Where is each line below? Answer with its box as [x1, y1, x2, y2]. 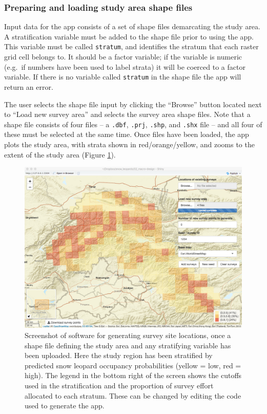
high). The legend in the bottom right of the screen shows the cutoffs [25, 370, 242, 381]
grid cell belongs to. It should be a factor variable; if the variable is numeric [4, 51, 242, 62]
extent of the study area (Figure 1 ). [4, 149, 116, 160]
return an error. [4, 81, 53, 92]
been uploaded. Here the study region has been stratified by [25, 350, 213, 361]
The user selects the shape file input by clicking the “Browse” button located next [4, 98, 262, 109]
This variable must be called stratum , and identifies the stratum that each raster [4, 41, 259, 52]
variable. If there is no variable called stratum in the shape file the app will [4, 71, 241, 82]
